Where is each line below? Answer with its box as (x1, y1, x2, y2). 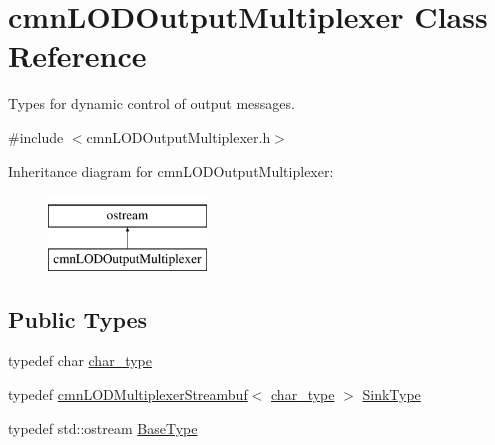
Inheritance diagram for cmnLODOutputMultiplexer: (8, 160, 334, 181)
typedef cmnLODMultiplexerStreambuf (8, 384, 248, 405)
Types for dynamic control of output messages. (8, 93, 295, 114)
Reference (8, 35, 147, 76)
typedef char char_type (8, 350, 152, 371)
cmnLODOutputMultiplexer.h (86, 126, 271, 147)
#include (8, 126, 64, 147)
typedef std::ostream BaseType (8, 417, 198, 438)
